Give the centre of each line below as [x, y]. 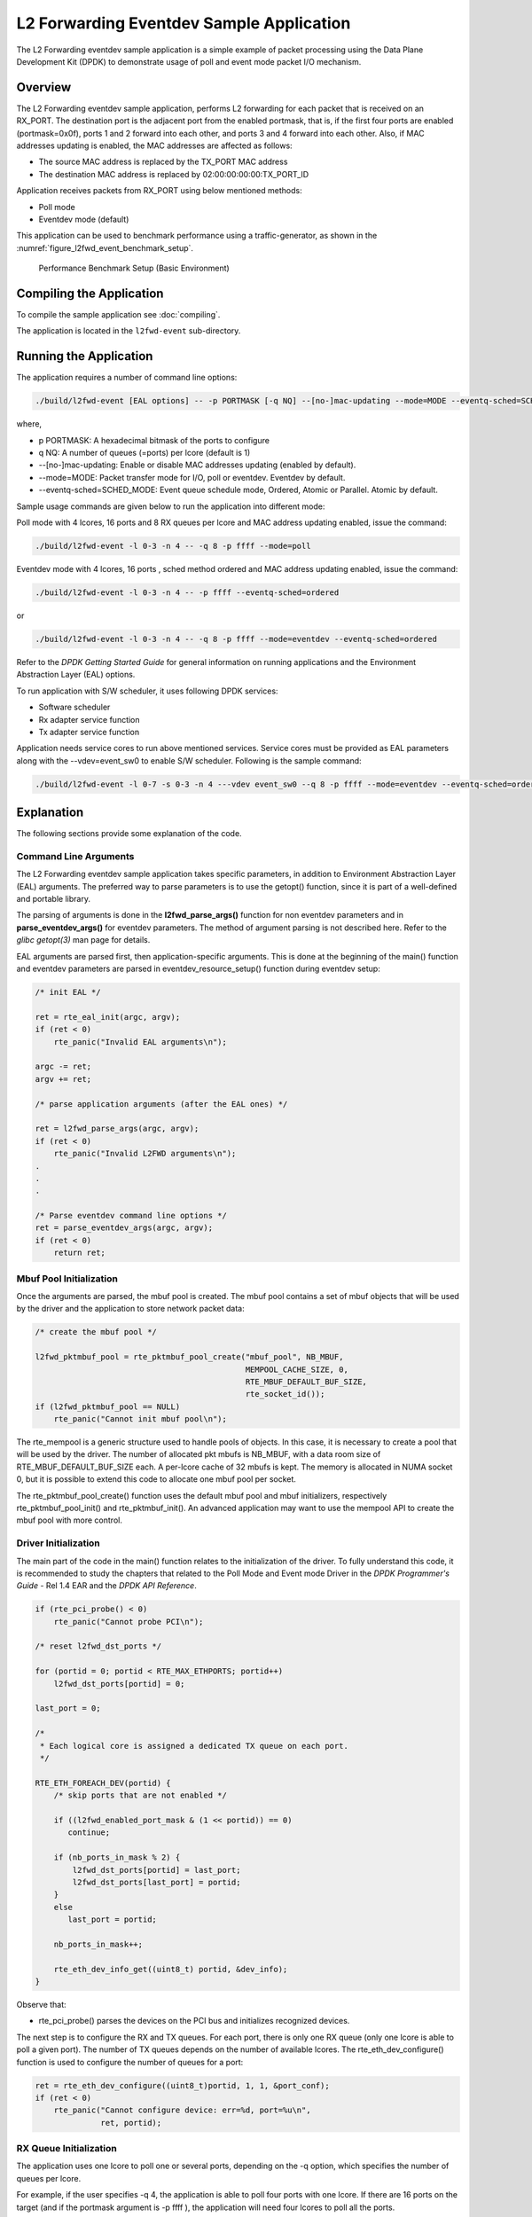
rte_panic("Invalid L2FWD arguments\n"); [145, 1154]
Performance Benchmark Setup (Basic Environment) [134, 268]
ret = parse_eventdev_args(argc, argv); [124, 1228]
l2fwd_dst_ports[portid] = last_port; [156, 1870]
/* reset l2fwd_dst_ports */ [98, 1646]
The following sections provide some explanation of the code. [129, 834]
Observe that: [41, 2005]
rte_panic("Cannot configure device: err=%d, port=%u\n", [182, 2110]
